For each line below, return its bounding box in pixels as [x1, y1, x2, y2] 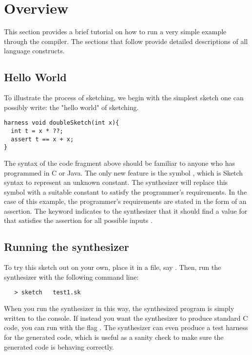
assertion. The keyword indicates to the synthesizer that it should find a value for [4, 205, 248, 216]
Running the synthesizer [4, 239, 129, 254]
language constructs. [4, 45, 65, 56]
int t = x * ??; [11, 127, 63, 134]
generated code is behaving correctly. [4, 341, 114, 352]
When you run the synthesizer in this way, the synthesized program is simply [4, 303, 234, 313]
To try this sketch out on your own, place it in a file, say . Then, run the [4, 262, 221, 272]
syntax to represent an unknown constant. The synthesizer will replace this [4, 177, 228, 187]
